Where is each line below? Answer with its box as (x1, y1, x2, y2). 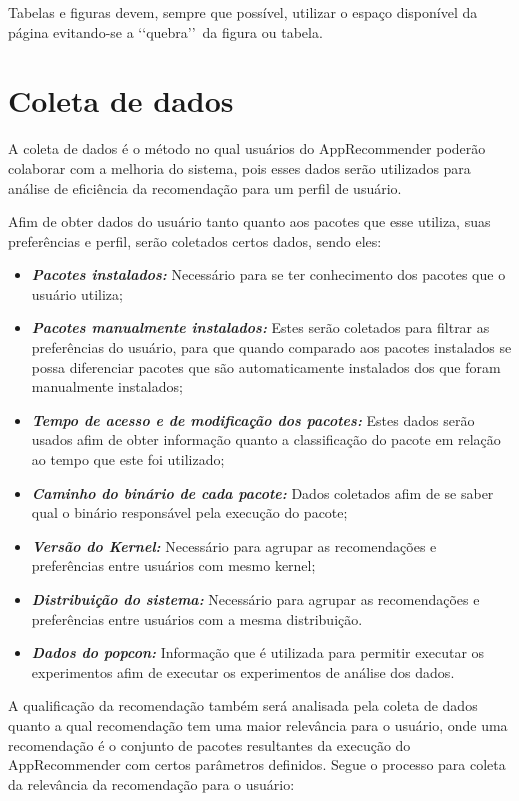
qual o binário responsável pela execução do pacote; (31, 502, 348, 523)
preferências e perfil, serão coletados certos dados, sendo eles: (8, 230, 382, 251)
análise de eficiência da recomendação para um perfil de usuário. (8, 177, 402, 198)
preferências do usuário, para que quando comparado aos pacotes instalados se (31, 337, 512, 358)
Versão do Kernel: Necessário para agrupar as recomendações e (31, 535, 437, 556)
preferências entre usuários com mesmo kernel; (31, 555, 316, 576)
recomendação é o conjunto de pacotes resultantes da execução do (8, 734, 411, 755)
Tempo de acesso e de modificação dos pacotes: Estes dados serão (31, 409, 475, 430)
